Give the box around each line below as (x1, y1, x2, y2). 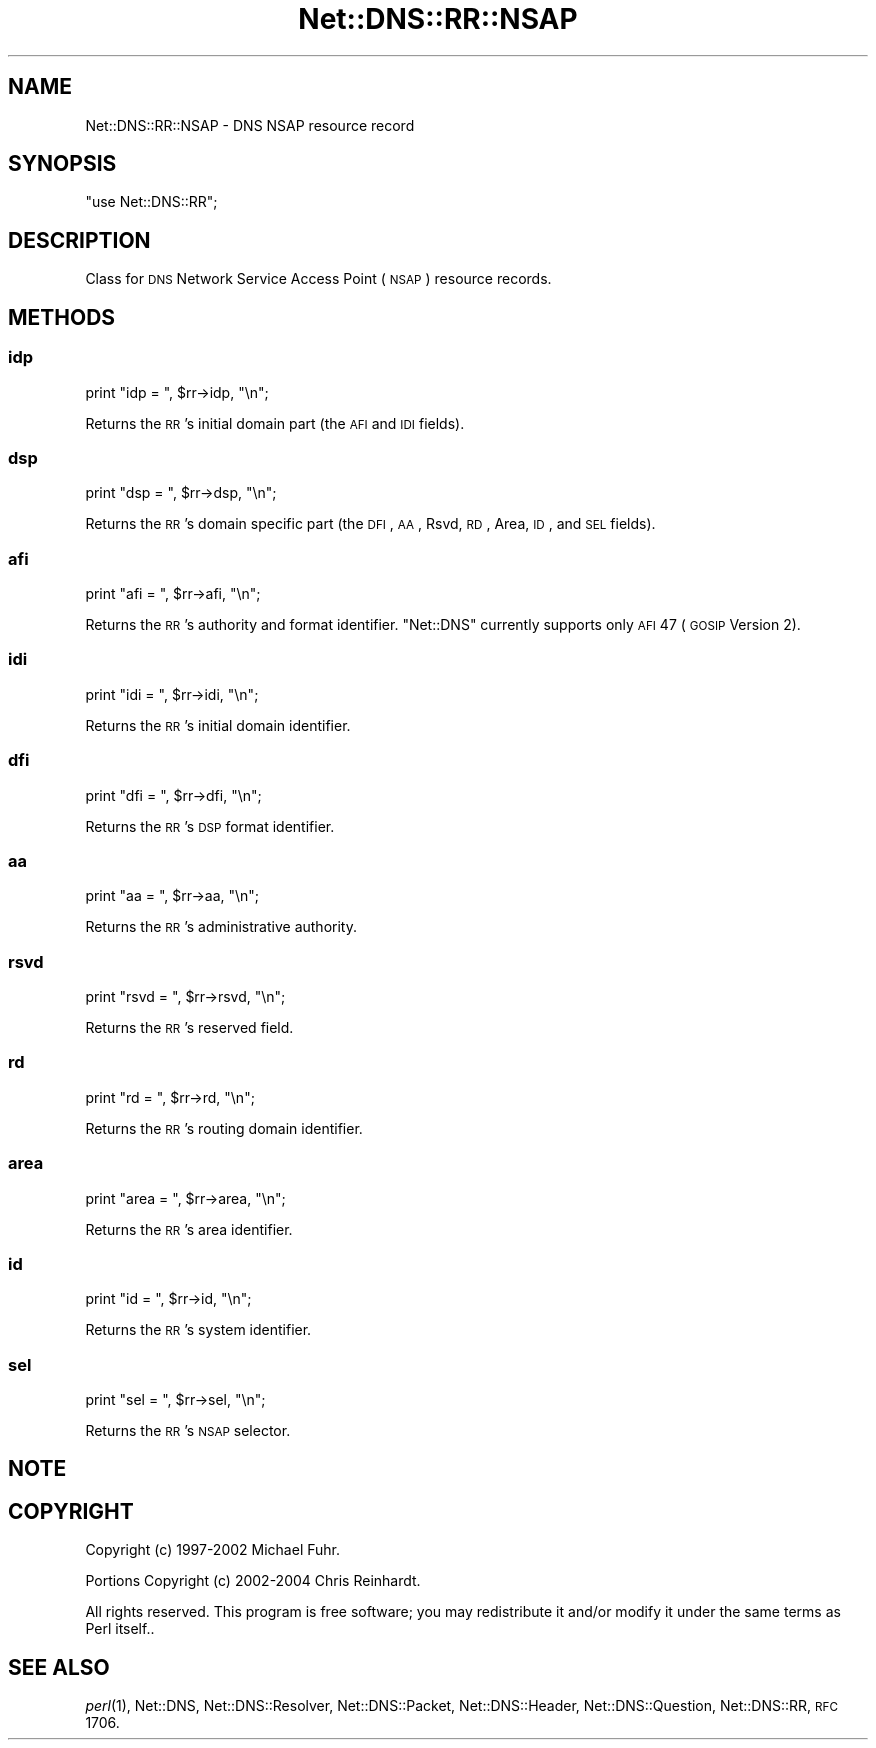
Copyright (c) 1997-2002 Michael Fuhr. (85, 1541, 340, 1559)
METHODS (8, 304, 116, 330)
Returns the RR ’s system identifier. (85, 1321, 312, 1339)
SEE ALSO (8, 1654, 110, 1680)
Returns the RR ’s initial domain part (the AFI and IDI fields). (85, 414, 465, 432)
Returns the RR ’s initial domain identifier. (85, 716, 351, 734)
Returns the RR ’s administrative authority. (85, 918, 357, 936)
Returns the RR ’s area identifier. (85, 1220, 293, 1238)
